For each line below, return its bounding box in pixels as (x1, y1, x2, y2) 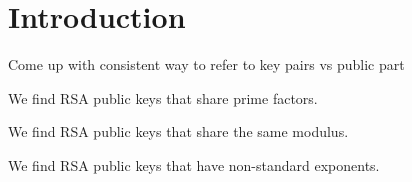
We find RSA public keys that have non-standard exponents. (8, 154, 380, 175)
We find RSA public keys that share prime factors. (8, 87, 318, 108)
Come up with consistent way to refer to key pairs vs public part (8, 54, 405, 75)
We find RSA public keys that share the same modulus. (8, 121, 349, 142)
